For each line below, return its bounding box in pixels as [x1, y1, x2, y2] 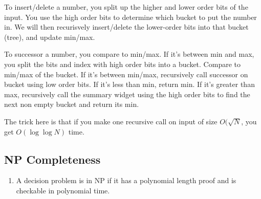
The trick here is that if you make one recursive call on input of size [4, 116, 217, 126]
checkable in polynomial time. [16, 185, 110, 195]
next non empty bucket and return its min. [4, 99, 139, 109]
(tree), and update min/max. [4, 31, 95, 42]
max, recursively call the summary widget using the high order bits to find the [4, 89, 250, 99]
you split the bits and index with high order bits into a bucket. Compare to [4, 58, 241, 69]
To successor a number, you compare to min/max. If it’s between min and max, [4, 49, 254, 59]
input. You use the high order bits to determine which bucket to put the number [4, 11, 257, 22]
